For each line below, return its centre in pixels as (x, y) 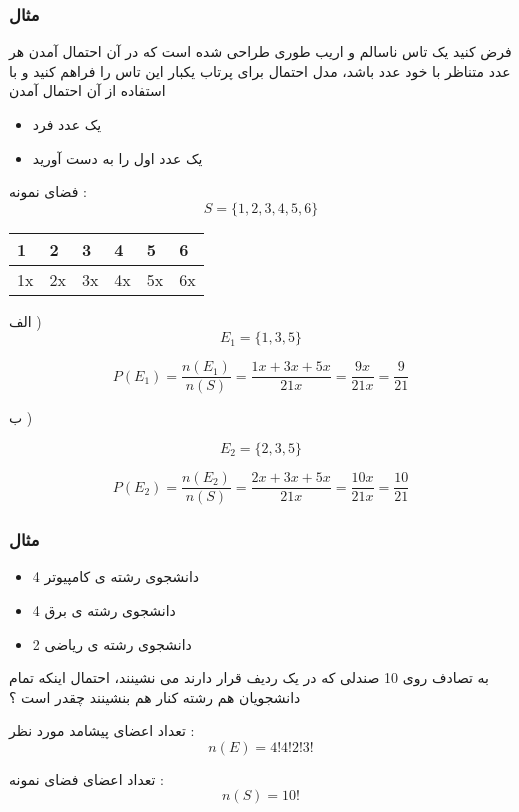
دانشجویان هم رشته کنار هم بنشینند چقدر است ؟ (155, 696)
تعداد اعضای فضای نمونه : (86, 778)
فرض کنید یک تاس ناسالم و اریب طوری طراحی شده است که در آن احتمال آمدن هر (260, 51)
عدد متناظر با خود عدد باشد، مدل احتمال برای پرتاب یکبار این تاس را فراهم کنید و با (260, 70)
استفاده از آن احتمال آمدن (87, 90)
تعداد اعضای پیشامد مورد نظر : (102, 730)
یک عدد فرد (67, 124)
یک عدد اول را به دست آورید (117, 157)
